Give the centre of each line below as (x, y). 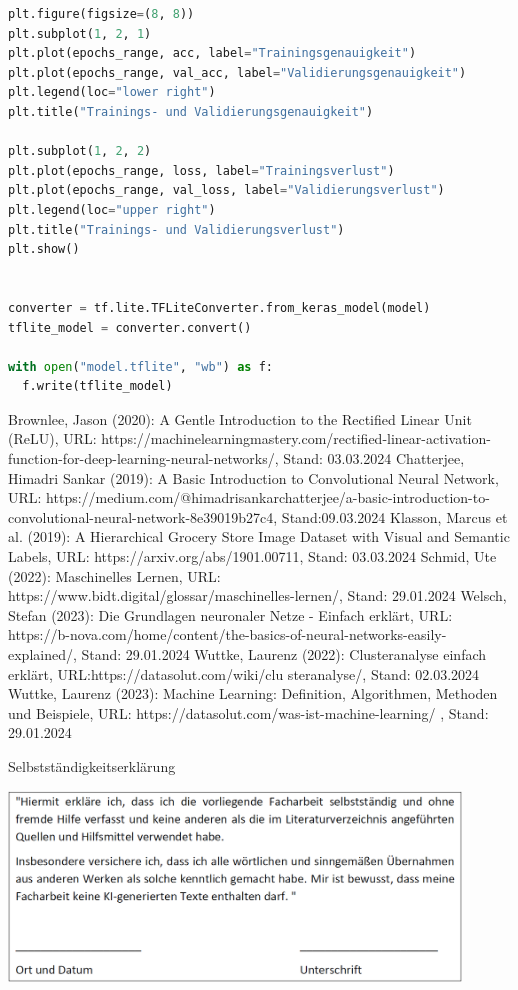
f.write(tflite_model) (97, 386)
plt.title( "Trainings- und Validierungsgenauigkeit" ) (191, 111)
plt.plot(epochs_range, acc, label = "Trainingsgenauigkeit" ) (212, 53)
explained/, (42, 654)
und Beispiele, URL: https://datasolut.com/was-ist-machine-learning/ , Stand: (248, 712)
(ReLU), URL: (52, 438)
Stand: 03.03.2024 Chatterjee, (374, 458)
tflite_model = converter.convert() (130, 327)
